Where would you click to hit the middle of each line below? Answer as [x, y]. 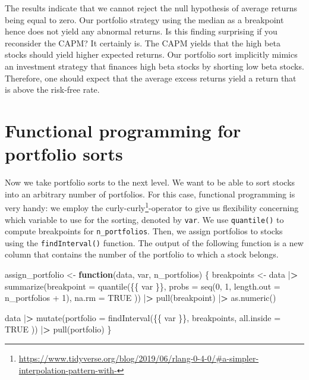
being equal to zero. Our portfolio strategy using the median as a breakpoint [144, 19]
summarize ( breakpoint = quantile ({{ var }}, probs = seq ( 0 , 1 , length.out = [143, 286]
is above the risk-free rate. [52, 89]
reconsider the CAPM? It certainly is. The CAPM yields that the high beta [143, 43]
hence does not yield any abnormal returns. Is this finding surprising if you [141, 31]
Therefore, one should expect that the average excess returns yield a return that [151, 78]
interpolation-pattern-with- [68, 370]
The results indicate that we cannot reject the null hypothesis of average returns [151, 8]
